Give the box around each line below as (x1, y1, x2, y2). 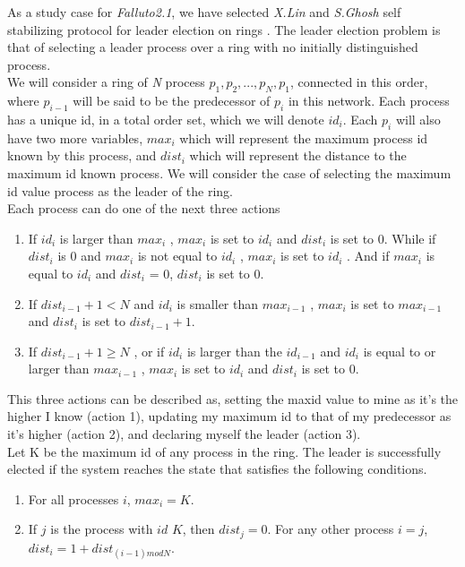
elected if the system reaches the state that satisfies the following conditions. (7, 460, 427, 478)
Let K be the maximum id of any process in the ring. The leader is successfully (7, 442, 442, 460)
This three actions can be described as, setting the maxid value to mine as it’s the (7, 389, 459, 408)
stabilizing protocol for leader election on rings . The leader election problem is (7, 20, 441, 39)
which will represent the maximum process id (179, 128, 428, 147)
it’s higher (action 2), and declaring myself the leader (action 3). (7, 425, 361, 443)
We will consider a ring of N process (7, 73, 205, 91)
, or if (133, 341, 165, 360)
